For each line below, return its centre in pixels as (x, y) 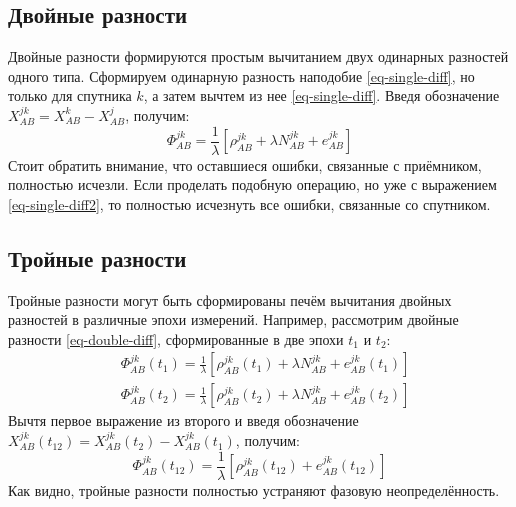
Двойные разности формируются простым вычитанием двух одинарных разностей (258, 56)
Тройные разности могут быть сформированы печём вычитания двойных (230, 299)
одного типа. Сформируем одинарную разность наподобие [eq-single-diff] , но (241, 75)
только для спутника (70, 95)
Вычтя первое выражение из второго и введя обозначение (183, 420)
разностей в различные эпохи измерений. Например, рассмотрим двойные (233, 319)
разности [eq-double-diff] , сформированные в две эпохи (176, 338)
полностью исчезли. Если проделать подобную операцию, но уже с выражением (252, 184)
